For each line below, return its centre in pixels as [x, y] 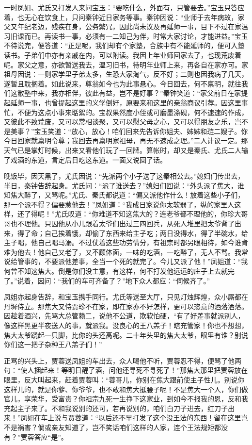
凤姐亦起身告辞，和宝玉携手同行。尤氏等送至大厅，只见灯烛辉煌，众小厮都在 [126, 297]
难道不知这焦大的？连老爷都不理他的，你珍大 [170, 214]
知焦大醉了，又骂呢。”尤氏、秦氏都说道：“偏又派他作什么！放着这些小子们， [124, 195]
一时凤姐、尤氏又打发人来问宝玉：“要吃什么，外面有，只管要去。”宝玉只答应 [124, 7]
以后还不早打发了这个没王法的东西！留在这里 [170, 418]
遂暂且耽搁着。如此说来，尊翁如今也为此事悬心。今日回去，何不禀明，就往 [123, 83]
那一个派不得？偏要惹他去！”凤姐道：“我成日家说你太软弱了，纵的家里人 [119, 204]
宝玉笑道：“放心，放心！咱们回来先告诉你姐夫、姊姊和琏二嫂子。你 [141, 131]
